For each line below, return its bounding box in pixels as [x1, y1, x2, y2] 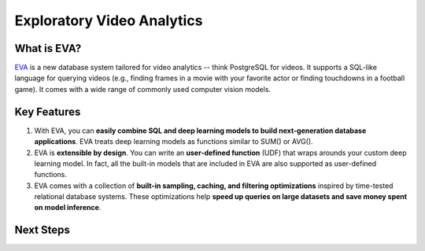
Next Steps [14, 223, 70, 237]
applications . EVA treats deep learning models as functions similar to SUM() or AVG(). [34, 137, 314, 146]
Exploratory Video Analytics [14, 12, 203, 29]
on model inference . [34, 203, 102, 212]
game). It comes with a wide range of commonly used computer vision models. [14, 84, 272, 94]
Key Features [14, 105, 81, 118]
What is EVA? [14, 42, 82, 55]
